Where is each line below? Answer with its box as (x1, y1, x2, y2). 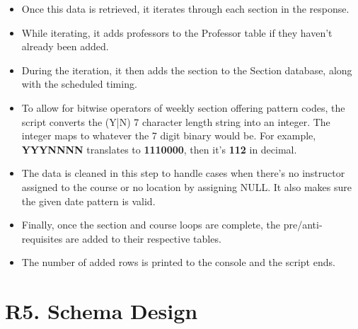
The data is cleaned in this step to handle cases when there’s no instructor (21, 166, 345, 180)
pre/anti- (283, 217, 323, 232)
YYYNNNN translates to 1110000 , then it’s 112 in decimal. (21, 142, 297, 156)
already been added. (21, 39, 109, 54)
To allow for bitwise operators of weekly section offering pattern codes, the (21, 100, 345, 115)
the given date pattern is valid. (21, 193, 156, 208)
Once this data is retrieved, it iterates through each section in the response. (21, 1, 350, 16)
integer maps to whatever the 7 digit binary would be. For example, (21, 128, 316, 143)
